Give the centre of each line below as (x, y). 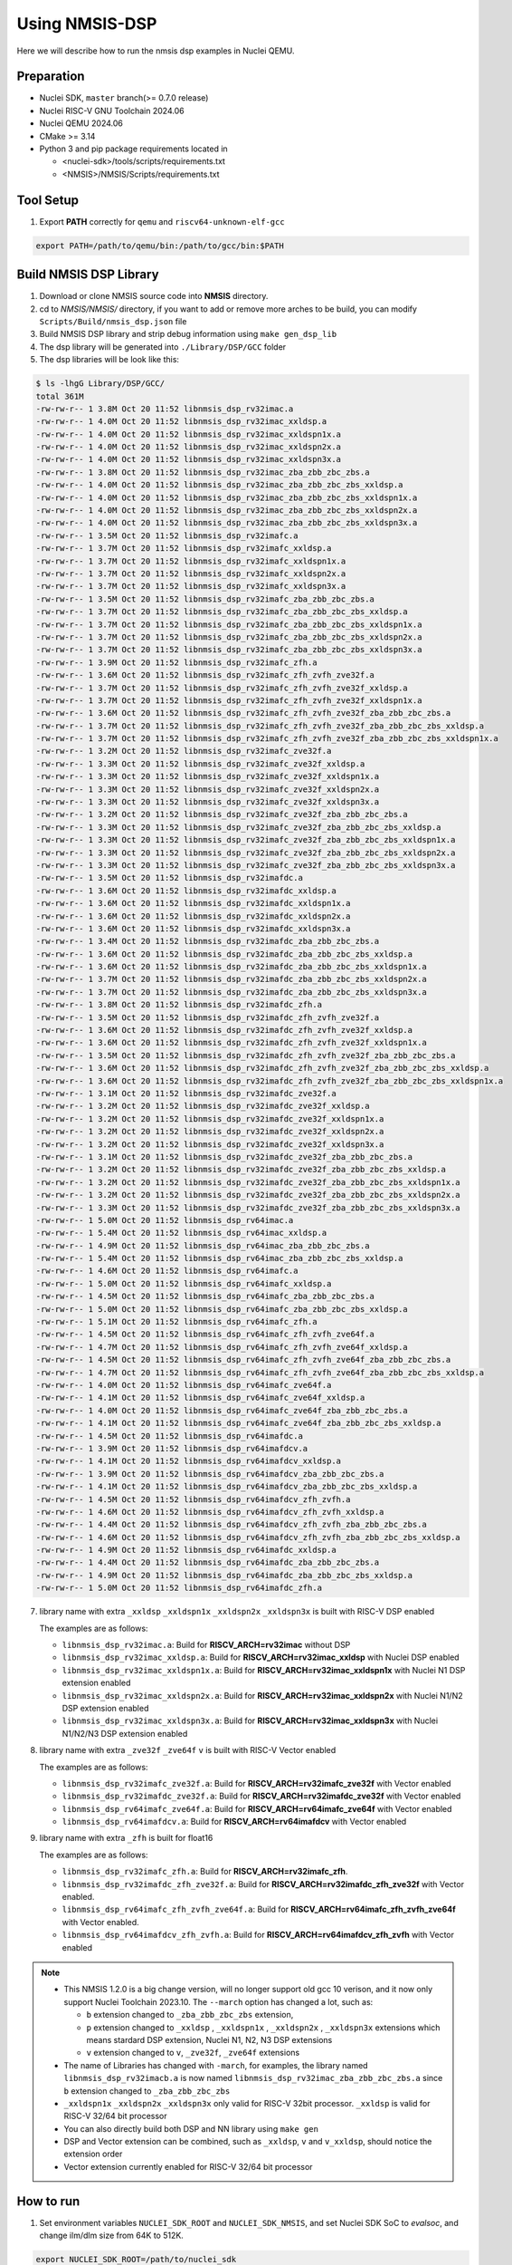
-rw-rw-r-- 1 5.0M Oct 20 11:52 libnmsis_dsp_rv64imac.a (165, 1220)
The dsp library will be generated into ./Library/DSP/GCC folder (163, 347)
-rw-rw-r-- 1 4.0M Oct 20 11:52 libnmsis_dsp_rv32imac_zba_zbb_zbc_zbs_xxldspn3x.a (227, 523)
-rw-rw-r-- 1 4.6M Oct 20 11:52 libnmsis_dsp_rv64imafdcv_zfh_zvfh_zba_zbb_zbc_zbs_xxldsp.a (248, 1537)
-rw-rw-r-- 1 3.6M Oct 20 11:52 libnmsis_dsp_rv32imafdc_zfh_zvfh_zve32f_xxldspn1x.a (231, 1043)
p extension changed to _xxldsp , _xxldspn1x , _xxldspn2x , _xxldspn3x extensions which (263, 2027)
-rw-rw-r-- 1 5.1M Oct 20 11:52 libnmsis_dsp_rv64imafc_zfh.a (176, 1322)
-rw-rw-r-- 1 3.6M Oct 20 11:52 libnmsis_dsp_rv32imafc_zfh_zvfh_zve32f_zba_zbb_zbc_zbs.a (243, 713)
